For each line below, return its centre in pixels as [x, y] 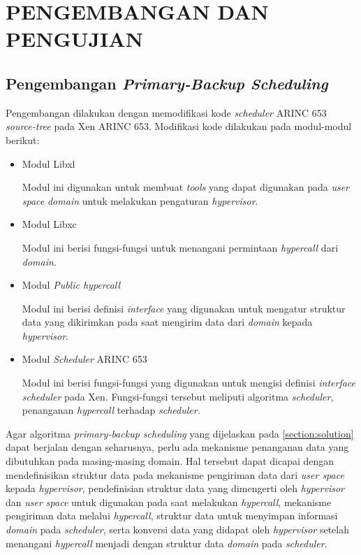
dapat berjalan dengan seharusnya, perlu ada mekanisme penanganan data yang [177, 447]
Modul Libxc [49, 224]
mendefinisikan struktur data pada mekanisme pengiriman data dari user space [175, 474]
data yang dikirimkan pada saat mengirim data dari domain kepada [167, 322]
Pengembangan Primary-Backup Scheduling [167, 83]
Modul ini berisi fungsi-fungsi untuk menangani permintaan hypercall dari [180, 247]
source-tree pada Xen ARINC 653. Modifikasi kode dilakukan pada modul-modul [179, 126]
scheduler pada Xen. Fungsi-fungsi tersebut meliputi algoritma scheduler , [178, 396]
